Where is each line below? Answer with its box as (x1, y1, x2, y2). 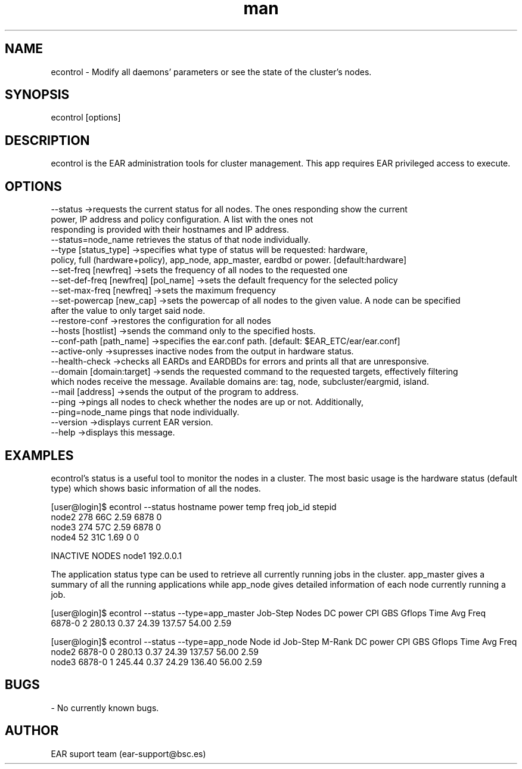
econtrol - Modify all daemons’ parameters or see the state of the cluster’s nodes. (51, 66, 372, 77)
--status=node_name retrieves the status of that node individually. (51, 234, 310, 245)
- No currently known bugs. (51, 702, 159, 713)
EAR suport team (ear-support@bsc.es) (51, 748, 206, 759)
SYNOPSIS (5, 87, 70, 103)
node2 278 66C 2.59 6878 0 (51, 511, 162, 522)
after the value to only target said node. (51, 305, 206, 316)
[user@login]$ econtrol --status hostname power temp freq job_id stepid (51, 501, 337, 512)
